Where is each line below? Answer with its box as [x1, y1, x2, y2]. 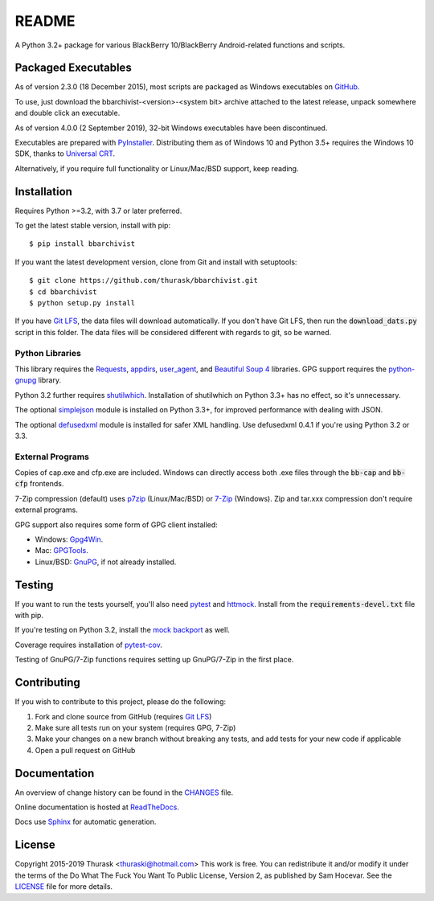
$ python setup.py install [29, 298, 136, 308]
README [14, 12, 76, 30]
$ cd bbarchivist [29, 287, 97, 297]
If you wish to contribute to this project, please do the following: [14, 697, 227, 706]
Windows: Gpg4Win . [35, 534, 104, 544]
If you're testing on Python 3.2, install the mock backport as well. [14, 625, 231, 635]
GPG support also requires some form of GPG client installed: [14, 519, 219, 530]
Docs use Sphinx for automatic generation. [14, 817, 157, 827]
